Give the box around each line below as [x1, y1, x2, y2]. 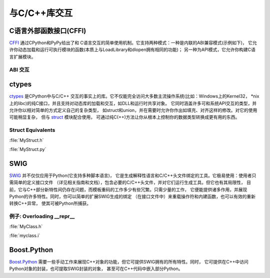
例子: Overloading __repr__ [9, 213, 75, 220]
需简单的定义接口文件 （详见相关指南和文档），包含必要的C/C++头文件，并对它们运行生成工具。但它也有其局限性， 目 [9, 179, 251, 185]
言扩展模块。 [9, 53, 36, 59]
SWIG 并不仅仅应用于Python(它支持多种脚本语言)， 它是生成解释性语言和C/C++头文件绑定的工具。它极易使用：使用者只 [9, 172, 256, 178]
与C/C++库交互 [9, 7, 73, 18]
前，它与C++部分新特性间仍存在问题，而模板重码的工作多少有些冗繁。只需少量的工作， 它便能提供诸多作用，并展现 [9, 186, 247, 192]
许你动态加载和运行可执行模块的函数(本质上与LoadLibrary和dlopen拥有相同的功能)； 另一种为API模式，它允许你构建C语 [9, 46, 256, 52]
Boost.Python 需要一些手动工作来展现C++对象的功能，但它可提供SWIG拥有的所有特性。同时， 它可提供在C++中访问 [9, 258, 248, 264]
